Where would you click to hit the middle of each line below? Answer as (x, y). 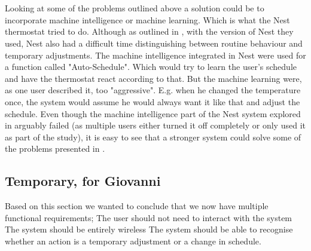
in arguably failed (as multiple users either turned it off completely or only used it (155, 125)
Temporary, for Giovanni (83, 181)
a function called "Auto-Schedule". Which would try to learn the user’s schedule (151, 67)
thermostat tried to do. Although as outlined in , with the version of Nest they (149, 31)
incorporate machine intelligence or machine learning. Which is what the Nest (147, 19)
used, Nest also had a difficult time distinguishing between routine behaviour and (154, 43)
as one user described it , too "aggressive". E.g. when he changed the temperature (153, 90)
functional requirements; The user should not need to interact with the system (149, 217)
